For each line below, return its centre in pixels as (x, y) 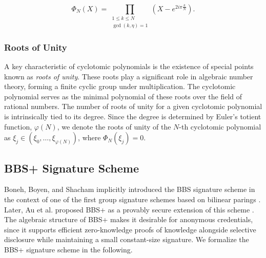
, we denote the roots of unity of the (114, 126)
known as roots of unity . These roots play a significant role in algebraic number (129, 76)
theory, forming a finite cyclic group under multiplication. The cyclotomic (120, 86)
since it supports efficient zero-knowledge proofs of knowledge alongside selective (130, 229)
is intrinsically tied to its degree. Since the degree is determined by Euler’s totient (133, 116)
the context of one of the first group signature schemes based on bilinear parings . (132, 199)
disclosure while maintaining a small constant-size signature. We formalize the (127, 239)
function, (18, 126)
